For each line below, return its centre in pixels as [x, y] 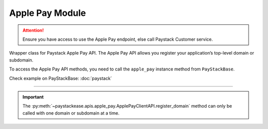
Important [33, 97]
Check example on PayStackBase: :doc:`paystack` [61, 78]
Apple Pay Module [48, 13]
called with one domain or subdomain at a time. [71, 113]
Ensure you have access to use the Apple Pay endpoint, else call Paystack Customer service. [118, 39]
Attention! [33, 30]
